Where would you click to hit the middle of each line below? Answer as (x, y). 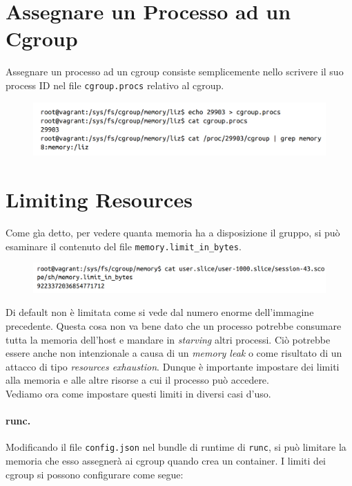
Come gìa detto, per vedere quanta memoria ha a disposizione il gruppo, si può (173, 233)
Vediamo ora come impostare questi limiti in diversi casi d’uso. (138, 393)
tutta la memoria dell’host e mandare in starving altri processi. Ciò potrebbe (168, 339)
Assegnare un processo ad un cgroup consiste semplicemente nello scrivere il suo (175, 72)
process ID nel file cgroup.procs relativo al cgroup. (115, 85)
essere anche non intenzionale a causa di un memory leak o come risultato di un (174, 353)
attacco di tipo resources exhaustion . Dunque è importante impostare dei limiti (173, 366)
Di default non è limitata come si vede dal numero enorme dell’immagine (160, 312)
